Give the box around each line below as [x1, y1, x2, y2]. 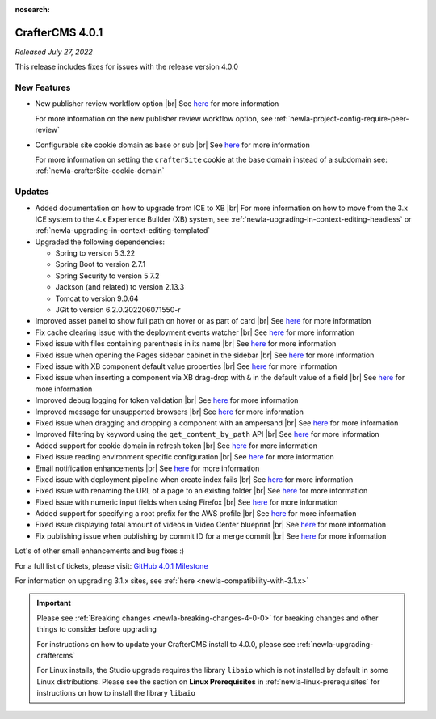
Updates [15, 186, 49, 197]
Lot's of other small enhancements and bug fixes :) [15, 546, 185, 556]
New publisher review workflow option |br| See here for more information [35, 99, 279, 108]
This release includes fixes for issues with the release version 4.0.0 [15, 61, 238, 72]
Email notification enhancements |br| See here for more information [35, 463, 260, 473]
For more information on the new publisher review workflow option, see [35, 113, 274, 123]
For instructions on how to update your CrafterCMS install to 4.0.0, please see [36, 639, 296, 649]
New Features [15, 82, 71, 93]
